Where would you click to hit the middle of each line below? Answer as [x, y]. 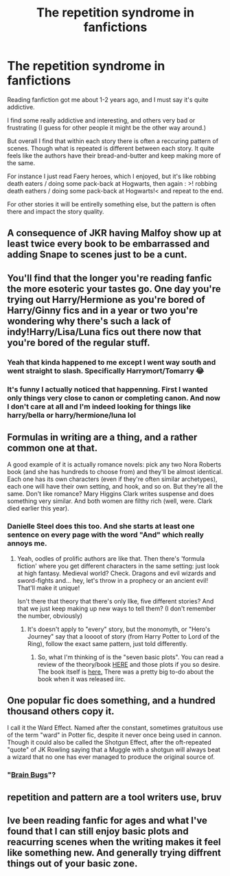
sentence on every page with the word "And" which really [105, 535]
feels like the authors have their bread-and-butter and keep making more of [114, 156]
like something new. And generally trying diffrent [114, 853]
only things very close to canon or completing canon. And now [114, 398]
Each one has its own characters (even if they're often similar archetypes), [112, 479]
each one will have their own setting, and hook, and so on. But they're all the [115, 487]
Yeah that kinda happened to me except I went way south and [112, 362]
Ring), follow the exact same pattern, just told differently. [107, 643]
